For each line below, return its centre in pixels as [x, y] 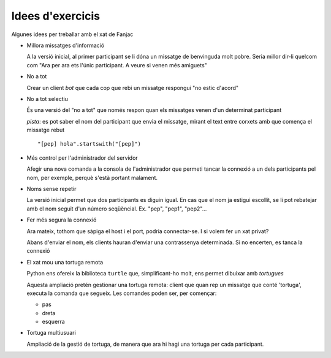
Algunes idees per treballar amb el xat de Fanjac [72, 34]
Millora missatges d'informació [66, 45]
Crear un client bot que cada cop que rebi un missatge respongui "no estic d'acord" [133, 88]
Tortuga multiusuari [51, 333]
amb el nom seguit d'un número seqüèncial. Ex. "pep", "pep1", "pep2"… [117, 209]
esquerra [54, 322]
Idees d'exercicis [56, 16]
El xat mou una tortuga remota [65, 262]
